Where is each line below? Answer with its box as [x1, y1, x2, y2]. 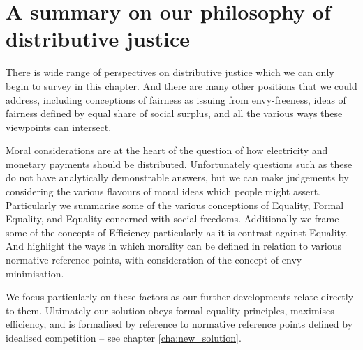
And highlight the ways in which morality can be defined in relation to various [6, 238, 341, 253]
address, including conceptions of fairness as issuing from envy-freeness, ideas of [6, 92, 346, 107]
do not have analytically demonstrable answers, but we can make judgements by [6, 170, 349, 185]
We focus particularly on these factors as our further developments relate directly [6, 289, 354, 304]
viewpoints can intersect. [6, 119, 112, 134]
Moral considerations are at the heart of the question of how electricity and [6, 143, 328, 158]
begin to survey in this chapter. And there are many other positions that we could [6, 78, 357, 93]
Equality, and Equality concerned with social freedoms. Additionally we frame [6, 211, 339, 226]
